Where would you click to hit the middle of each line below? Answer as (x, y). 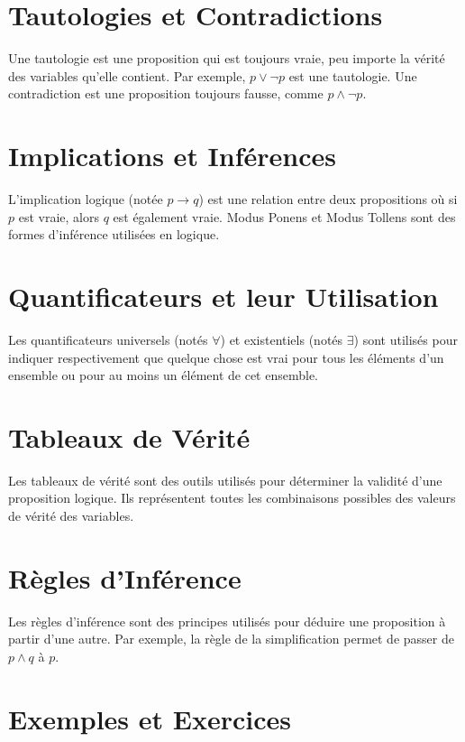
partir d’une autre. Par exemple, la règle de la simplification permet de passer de (231, 639)
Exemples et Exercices (150, 718)
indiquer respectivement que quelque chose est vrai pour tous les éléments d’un (226, 357)
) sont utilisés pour (406, 339)
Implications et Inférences (173, 156)
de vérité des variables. (71, 516)
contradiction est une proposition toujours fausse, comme (166, 93)
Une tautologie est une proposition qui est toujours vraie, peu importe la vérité (227, 58)
